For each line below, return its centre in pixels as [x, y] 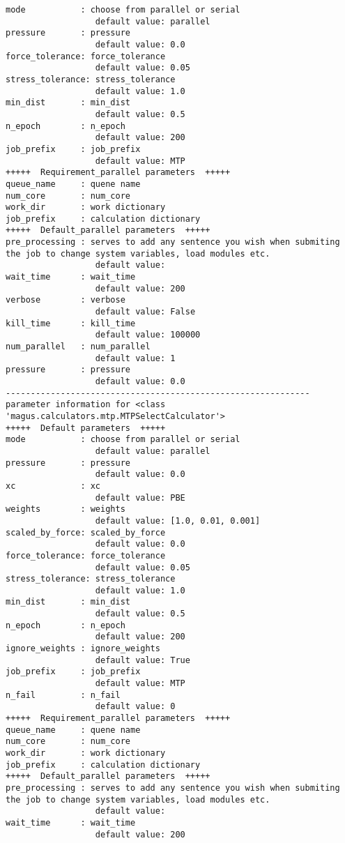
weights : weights [66, 509]
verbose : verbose [66, 300]
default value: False [145, 312]
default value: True [143, 660]
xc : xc [53, 486]
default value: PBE [140, 498]
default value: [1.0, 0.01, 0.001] [178, 521]
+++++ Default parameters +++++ [86, 428]
